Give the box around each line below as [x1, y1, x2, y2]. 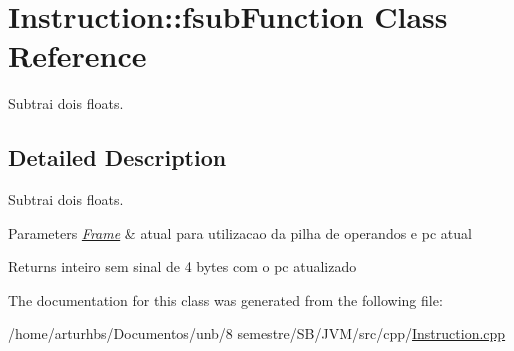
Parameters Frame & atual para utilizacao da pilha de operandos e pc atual [8, 222, 472, 243]
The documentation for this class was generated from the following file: [8, 289, 443, 310]
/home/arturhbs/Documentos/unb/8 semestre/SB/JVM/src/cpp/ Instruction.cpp [8, 323, 506, 344]
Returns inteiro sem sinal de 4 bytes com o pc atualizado [8, 256, 357, 277]
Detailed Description [8, 142, 227, 173]
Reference [8, 35, 147, 76]
